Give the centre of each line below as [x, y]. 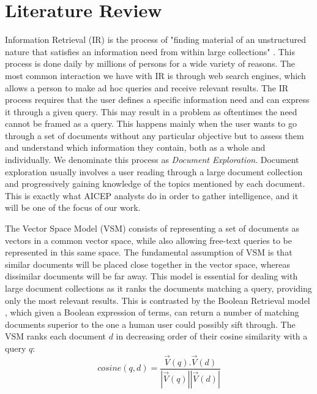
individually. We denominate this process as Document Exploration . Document [152, 160]
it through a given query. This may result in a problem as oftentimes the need [151, 111]
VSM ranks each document [56, 336]
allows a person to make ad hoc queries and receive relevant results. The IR [147, 87]
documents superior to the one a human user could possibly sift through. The [150, 324]
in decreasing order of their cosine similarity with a [212, 336]
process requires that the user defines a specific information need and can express [157, 100]
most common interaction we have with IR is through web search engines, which [155, 75]
